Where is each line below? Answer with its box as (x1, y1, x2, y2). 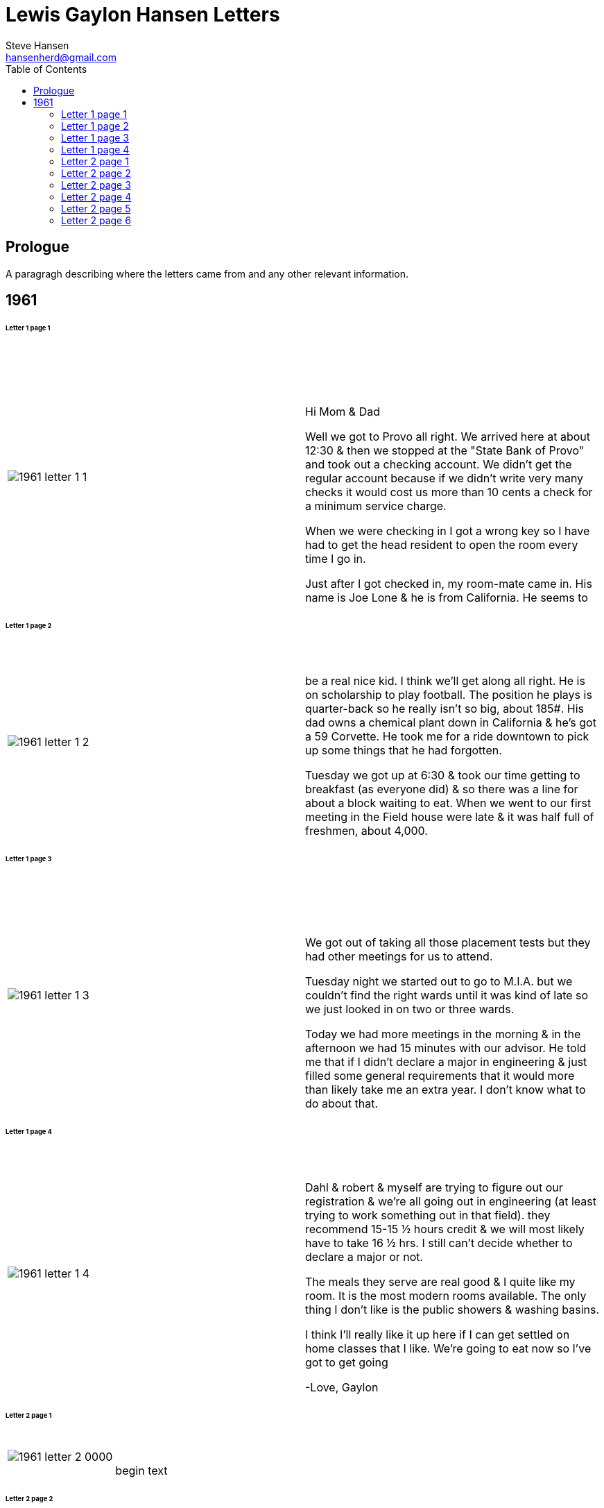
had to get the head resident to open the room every (305, 537, 578, 552)
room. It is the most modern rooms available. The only (305, 1288, 587, 1303)
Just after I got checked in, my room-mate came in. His (305, 576, 592, 591)
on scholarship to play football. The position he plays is (305, 688, 592, 702)
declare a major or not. (305, 1249, 424, 1264)
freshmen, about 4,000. (305, 824, 428, 838)
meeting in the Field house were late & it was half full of (305, 810, 594, 824)
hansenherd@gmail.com (6, 51, 117, 63)
